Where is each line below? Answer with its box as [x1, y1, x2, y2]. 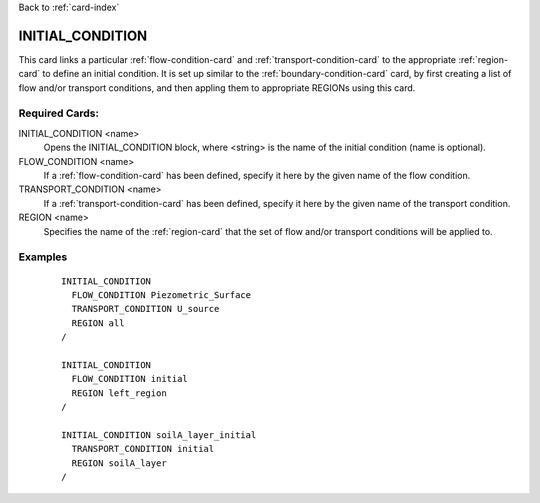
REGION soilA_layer [71, 457, 167, 469]
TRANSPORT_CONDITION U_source [71, 303, 220, 315]
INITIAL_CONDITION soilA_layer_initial [61, 429, 257, 440]
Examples [18, 250, 68, 264]
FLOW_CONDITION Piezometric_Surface [71, 289, 252, 300]
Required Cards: [18, 106, 100, 120]
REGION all [71, 317, 125, 329]
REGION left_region [71, 387, 167, 399]
